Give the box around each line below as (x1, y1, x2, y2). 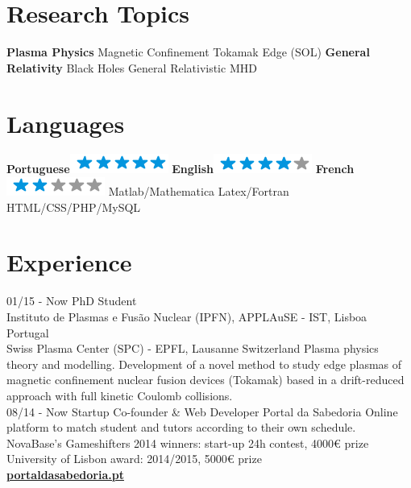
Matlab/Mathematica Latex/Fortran (108, 183, 289, 200)
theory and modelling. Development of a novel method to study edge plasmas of (6, 355, 402, 372)
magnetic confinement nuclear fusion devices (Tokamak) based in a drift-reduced (6, 371, 405, 388)
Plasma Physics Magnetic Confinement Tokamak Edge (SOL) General (6, 43, 370, 60)
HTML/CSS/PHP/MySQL (6, 198, 141, 215)
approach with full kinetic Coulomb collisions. (6, 387, 233, 403)
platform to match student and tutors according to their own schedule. (6, 419, 356, 436)
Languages (6, 106, 125, 139)
